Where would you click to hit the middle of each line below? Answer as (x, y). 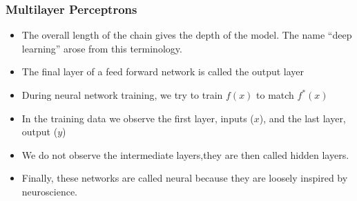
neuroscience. (50, 191)
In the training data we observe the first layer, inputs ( (138, 118)
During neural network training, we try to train (122, 95)
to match (275, 95)
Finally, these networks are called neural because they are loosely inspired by (185, 178)
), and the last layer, (302, 118)
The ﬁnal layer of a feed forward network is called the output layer (163, 71)
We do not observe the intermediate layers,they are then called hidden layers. (185, 154)
